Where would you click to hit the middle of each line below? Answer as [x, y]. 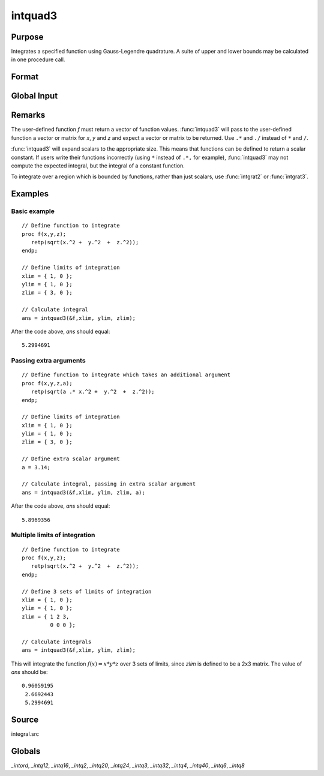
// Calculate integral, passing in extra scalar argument [109, 484]
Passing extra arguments [49, 361]
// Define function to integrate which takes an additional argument [126, 375]
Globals [26, 751]
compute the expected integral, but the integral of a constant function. [98, 166]
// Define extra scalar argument [71, 459]
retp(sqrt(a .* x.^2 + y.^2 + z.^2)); [93, 392]
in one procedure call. [38, 59]
